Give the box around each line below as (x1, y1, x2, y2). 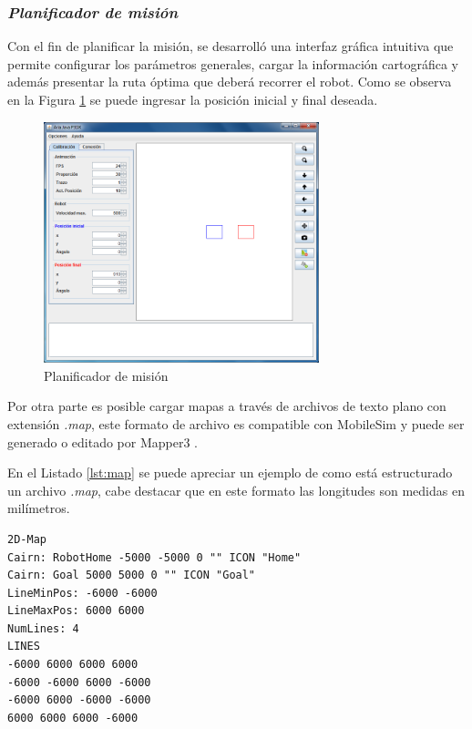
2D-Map (7, 532, 46, 546)
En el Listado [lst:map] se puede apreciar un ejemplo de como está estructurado (7, 463, 453, 482)
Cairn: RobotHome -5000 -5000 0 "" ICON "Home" (7, 550, 302, 564)
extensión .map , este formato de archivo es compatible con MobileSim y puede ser (7, 414, 465, 433)
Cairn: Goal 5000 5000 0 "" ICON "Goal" (7, 569, 256, 582)
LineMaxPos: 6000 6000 (7, 604, 145, 618)
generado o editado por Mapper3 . (7, 432, 198, 451)
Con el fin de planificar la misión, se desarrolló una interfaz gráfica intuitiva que (7, 36, 454, 56)
